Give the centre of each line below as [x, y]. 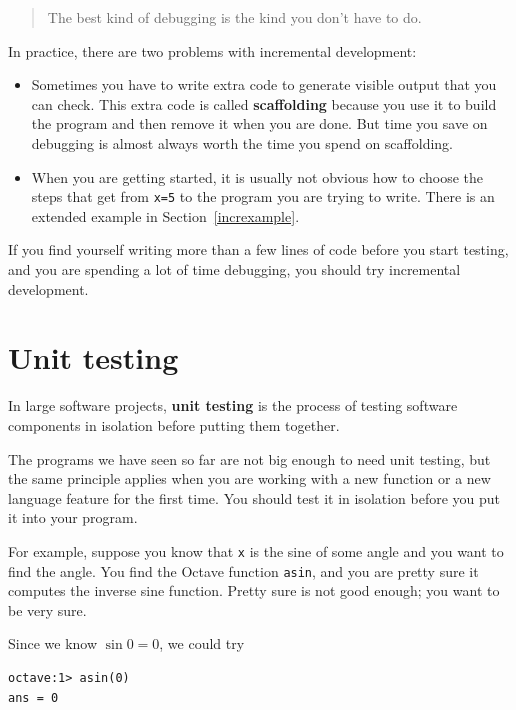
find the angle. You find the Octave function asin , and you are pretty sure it [243, 570]
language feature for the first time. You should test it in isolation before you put [254, 497]
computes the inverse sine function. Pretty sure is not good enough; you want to [254, 590]
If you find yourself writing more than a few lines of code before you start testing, [258, 249]
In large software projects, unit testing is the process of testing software [233, 405]
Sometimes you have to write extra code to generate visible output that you [264, 84]
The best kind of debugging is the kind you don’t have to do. [234, 17]
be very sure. [47, 609]
